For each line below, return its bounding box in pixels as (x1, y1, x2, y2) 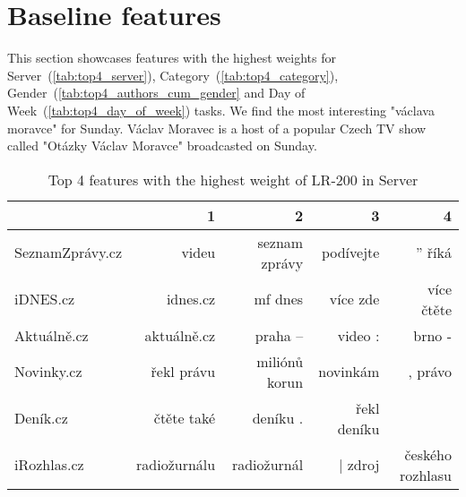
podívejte (321, 242, 380, 263)
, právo (408, 361, 452, 382)
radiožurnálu (136, 454, 216, 476)
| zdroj (338, 454, 380, 476)
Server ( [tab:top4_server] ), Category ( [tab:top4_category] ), (7, 65, 339, 84)
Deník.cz (14, 407, 68, 429)
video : (337, 324, 380, 346)
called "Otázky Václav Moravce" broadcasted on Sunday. (7, 136, 317, 155)
